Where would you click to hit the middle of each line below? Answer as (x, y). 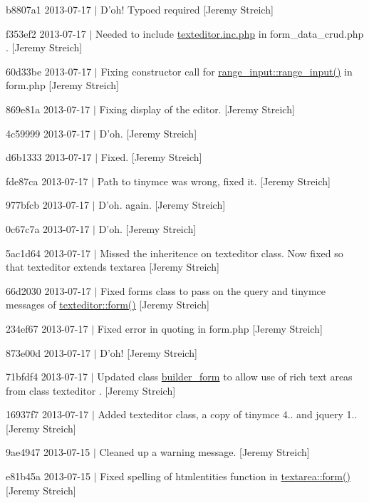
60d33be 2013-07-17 (49, 71)
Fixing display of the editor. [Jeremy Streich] (197, 109)
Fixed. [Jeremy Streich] (151, 157)
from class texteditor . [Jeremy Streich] (91, 390)
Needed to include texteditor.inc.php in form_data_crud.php (230, 33)
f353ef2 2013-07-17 (46, 33)
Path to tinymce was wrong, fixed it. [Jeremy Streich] (214, 181)
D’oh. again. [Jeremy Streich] (162, 205)
